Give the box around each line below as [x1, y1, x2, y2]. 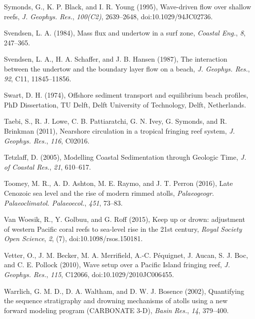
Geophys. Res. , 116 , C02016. [4, 135, 90, 145]
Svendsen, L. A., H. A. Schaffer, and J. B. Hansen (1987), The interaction [4, 54, 227, 64]
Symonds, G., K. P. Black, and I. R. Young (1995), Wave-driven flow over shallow [4, 1, 252, 11]
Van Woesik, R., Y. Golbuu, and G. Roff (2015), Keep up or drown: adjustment [4, 214, 245, 224]
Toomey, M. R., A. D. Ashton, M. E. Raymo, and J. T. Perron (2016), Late [4, 178, 233, 188]
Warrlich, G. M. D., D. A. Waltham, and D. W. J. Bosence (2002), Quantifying [4, 285, 245, 296]
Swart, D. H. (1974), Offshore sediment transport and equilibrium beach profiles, [4, 90, 249, 100]
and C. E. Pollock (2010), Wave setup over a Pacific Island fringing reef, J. [4, 259, 230, 270]
